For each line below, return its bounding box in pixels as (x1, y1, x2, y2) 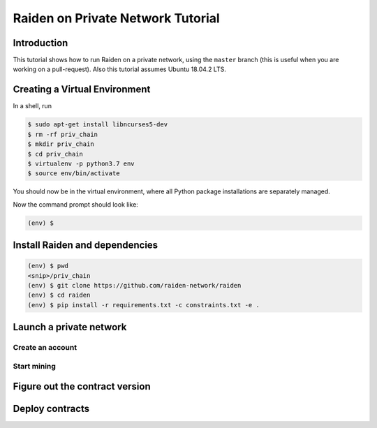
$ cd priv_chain (27, 150, 84, 158)
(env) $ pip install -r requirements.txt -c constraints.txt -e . (27, 301, 260, 309)
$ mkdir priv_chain (27, 140, 94, 148)
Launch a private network (13, 321, 127, 333)
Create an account (13, 343, 77, 353)
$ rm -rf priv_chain (27, 130, 98, 138)
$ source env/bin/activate (27, 170, 120, 177)
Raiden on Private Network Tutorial (13, 10, 220, 26)
